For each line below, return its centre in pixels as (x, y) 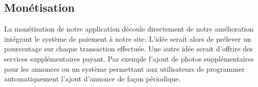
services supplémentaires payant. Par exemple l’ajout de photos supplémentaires (129, 58)
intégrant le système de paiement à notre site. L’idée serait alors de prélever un (128, 38)
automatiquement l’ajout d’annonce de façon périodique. (93, 79)
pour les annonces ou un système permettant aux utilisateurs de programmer (124, 68)
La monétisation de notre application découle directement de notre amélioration (129, 29)
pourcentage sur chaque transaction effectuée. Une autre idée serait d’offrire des (128, 49)
